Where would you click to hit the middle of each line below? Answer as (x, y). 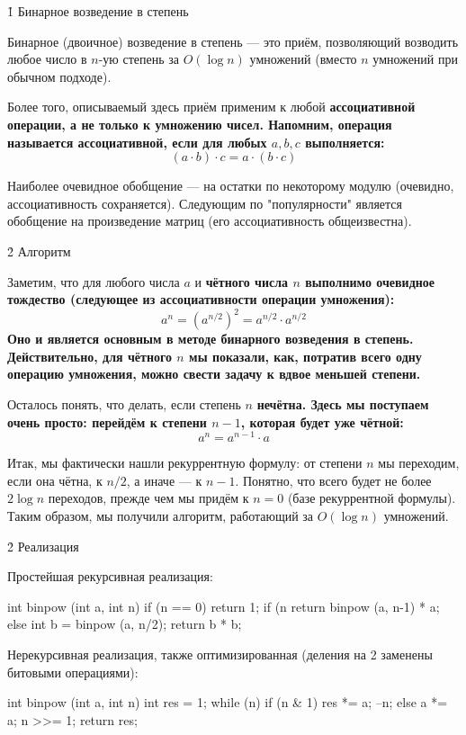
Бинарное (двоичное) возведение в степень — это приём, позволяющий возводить (233, 41)
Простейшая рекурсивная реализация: (110, 576)
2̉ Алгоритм (39, 251)
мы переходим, (419, 463)
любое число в (47, 59)
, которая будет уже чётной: (322, 421)
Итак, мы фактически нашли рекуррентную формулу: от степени (185, 463)
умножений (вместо (303, 59)
